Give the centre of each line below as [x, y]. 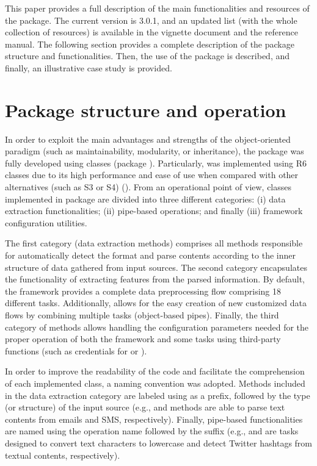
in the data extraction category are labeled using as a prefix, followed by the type [158, 395]
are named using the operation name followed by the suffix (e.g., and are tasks [152, 431]
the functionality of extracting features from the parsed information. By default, [155, 279]
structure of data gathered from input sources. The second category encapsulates [156, 267]
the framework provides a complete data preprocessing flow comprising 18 [143, 291]
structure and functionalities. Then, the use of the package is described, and [148, 56]
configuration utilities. [46, 222]
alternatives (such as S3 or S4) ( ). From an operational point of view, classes [148, 187]
